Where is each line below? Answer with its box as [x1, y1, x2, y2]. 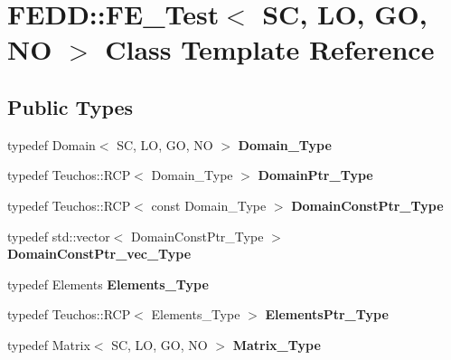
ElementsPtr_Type [265, 305, 389, 324]
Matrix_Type [232, 335, 321, 354]
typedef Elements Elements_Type [7, 274, 209, 293]
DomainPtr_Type [258, 166, 373, 185]
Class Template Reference [105, 31, 435, 68]
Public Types [7, 92, 134, 120]
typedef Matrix [7, 335, 90, 354]
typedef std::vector [7, 226, 110, 245]
